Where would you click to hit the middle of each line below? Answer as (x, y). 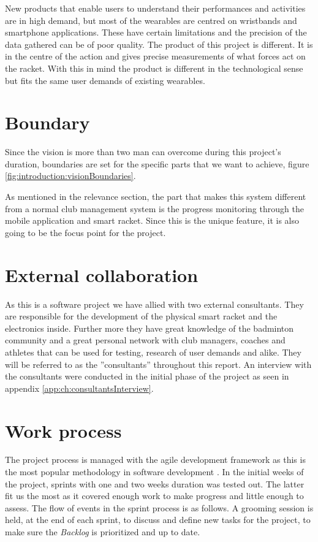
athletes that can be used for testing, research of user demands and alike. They (153, 352)
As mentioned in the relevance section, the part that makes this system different (156, 197)
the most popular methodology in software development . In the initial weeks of (154, 472)
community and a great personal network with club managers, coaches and (145, 340)
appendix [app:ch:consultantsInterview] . (79, 388)
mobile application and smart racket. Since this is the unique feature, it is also (152, 220)
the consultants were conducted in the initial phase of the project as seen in (147, 376)
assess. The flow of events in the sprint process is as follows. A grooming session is (159, 507)
